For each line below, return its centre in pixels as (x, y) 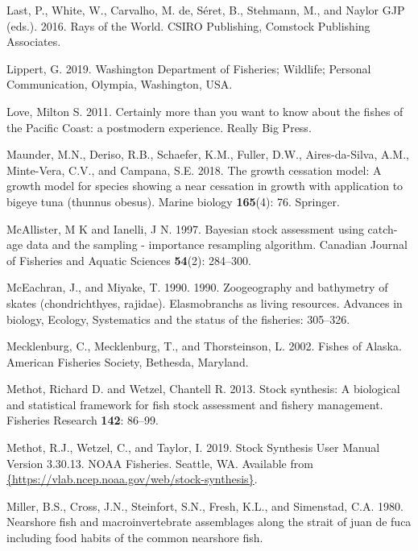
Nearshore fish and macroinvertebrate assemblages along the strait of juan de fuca (209, 522)
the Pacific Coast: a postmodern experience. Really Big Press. (159, 127)
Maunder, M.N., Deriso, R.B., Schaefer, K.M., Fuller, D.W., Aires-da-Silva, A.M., (208, 154)
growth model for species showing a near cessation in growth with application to (205, 186)
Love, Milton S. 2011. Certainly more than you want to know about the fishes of (205, 111)
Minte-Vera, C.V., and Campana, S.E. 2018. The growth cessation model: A (194, 170)
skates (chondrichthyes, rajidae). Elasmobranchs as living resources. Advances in (205, 302)
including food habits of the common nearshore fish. (135, 538)
